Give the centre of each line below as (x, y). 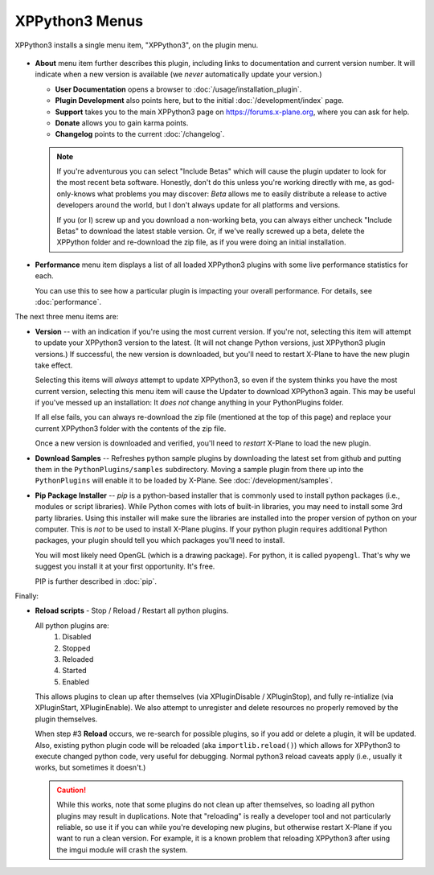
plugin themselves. (66, 719)
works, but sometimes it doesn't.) (90, 767)
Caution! (72, 790)
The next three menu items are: (67, 317)
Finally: (27, 596)
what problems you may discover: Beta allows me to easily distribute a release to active (242, 194)
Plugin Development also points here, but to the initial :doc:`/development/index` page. (200, 101)
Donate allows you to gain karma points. (122, 123)
